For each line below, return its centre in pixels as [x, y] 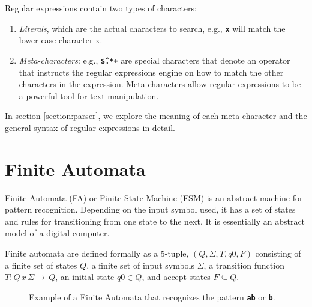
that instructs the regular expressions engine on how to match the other [151, 72]
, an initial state [85, 277]
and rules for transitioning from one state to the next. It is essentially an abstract [155, 221]
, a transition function [244, 265]
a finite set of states [41, 265]
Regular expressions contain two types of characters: [101, 8]
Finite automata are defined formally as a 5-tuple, [97, 253]
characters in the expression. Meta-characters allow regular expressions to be [160, 84]
